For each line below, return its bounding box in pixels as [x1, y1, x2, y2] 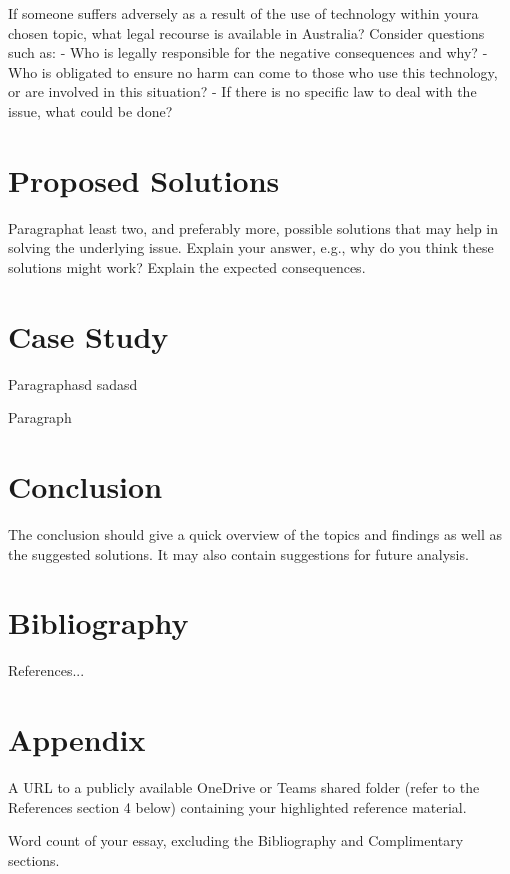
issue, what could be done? [8, 100, 173, 121]
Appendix [8, 719, 146, 759]
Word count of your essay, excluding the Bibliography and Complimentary [8, 830, 464, 851]
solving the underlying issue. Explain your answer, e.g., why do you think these [8, 237, 494, 258]
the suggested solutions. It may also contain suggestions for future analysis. [8, 543, 469, 564]
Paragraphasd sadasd [8, 373, 138, 394]
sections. [8, 849, 60, 870]
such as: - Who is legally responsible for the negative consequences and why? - [8, 42, 488, 63]
